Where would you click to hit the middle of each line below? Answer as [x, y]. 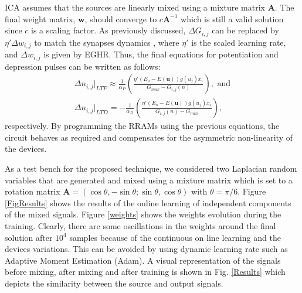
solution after [29, 237]
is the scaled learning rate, [239, 42]
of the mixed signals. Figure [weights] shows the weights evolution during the [143, 214]
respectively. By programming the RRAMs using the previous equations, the [142, 126]
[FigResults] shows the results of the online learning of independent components [148, 202]
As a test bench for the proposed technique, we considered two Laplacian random [151, 168]
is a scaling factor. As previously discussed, [108, 30]
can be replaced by [245, 30]
